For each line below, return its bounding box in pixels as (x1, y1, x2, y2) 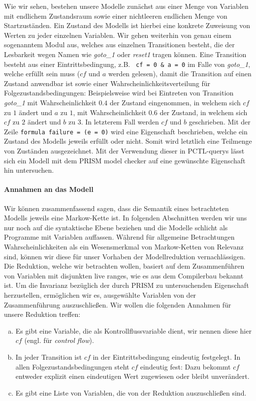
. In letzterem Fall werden (81, 117, 159, 127)
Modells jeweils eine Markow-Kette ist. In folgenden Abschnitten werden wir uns (4, 213, 247, 223)
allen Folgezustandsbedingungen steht (15, 361, 129, 371)
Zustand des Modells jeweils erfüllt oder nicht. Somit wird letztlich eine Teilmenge (4, 136, 252, 146)
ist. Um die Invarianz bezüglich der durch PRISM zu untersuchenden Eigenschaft (4, 280, 249, 290)
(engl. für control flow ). (24, 335, 94, 345)
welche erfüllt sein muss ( (4, 68, 80, 79)
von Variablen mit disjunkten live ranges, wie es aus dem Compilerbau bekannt (4, 270, 244, 280)
